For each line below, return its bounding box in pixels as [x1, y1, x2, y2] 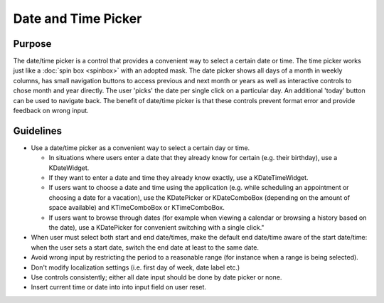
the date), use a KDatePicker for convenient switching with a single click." [48, 223, 265, 232]
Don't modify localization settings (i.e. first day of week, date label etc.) [31, 263, 240, 272]
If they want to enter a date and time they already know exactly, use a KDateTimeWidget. [48, 174, 309, 182]
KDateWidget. [48, 164, 90, 172]
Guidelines [13, 124, 62, 137]
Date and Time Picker [13, 11, 142, 26]
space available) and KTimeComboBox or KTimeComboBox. [48, 203, 225, 212]
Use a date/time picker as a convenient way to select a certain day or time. [31, 143, 250, 152]
